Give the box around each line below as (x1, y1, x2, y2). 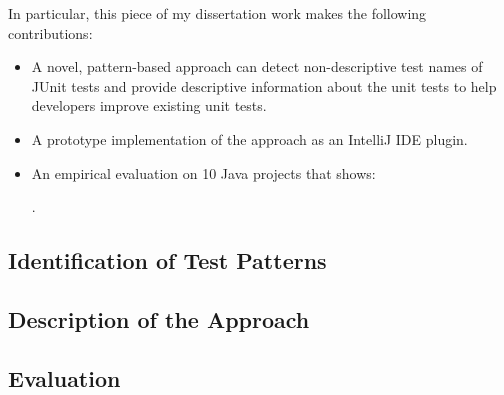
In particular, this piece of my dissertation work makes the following (8, 3, 427, 23)
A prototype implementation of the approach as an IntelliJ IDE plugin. (31, 128, 468, 149)
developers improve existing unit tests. (31, 95, 267, 116)
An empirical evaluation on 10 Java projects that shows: (31, 162, 376, 183)
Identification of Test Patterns (8, 245, 327, 276)
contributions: (8, 22, 93, 43)
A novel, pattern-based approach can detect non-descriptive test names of (31, 56, 483, 77)
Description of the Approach (8, 303, 310, 334)
